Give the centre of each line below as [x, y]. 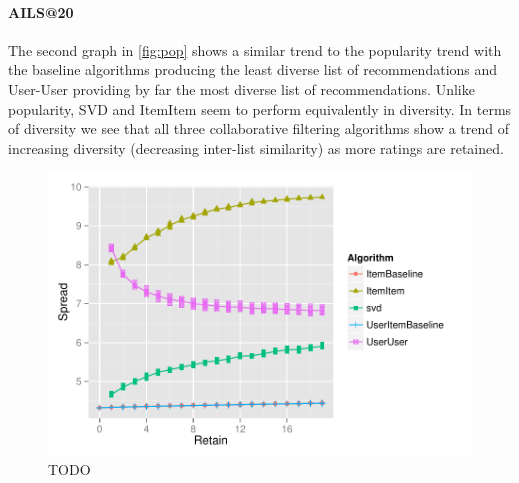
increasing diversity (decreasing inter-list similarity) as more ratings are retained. [256, 147]
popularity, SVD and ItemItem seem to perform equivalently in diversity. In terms [260, 108]
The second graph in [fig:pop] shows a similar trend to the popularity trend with [255, 49]
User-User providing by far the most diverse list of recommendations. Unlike [241, 88]
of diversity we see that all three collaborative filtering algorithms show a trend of [259, 128]
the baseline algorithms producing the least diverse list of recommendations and [253, 69]
